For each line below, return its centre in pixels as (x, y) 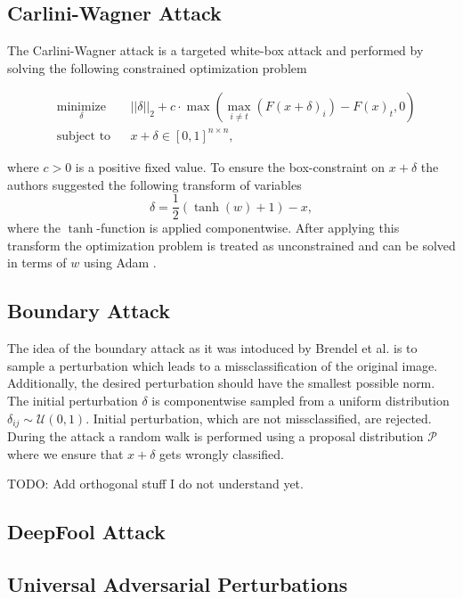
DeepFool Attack (86, 532)
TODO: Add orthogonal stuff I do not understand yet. (155, 484)
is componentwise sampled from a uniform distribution (301, 400)
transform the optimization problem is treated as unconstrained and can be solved (231, 245)
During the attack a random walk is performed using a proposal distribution (215, 436)
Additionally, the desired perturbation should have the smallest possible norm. (221, 383)
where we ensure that (65, 453)
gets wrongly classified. (222, 453)
